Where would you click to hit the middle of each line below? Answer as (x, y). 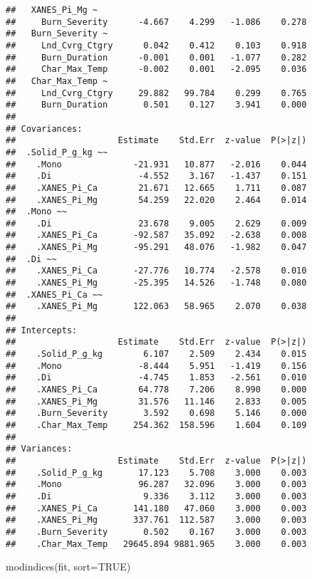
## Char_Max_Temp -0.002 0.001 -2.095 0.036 (156, 69)
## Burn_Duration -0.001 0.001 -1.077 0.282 (156, 57)
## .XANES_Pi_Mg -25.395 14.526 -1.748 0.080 (156, 283)
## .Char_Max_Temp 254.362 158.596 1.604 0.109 (156, 425)
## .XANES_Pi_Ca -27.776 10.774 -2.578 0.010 (156, 271)
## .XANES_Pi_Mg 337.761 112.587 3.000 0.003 (156, 520)
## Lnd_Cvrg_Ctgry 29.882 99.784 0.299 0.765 (156, 93)
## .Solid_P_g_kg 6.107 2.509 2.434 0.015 (156, 354)
